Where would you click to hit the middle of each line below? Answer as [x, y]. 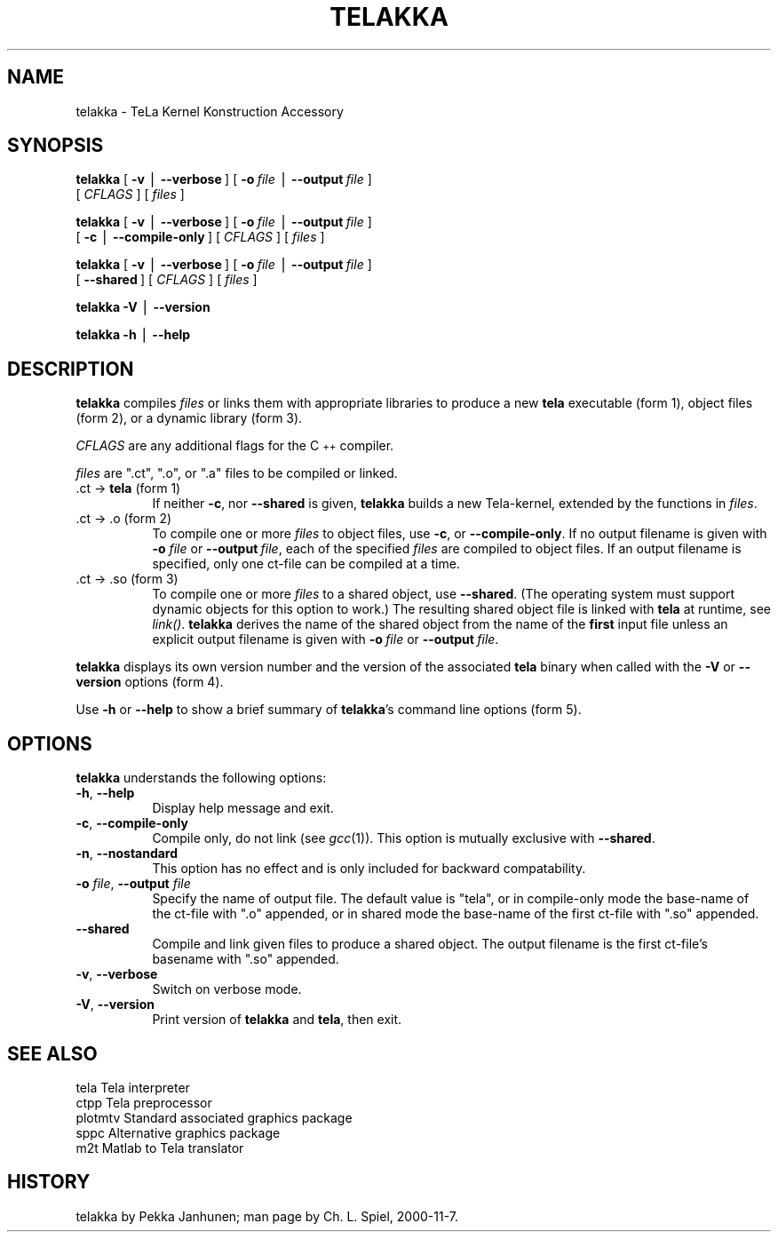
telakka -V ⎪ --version [143, 307]
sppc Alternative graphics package [178, 1132]
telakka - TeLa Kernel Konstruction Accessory [210, 111]
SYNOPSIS [56, 146]
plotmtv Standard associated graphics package [214, 1117]
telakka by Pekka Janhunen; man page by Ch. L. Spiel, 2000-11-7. [267, 1216]
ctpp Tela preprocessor [144, 1102]
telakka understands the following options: [201, 778]
